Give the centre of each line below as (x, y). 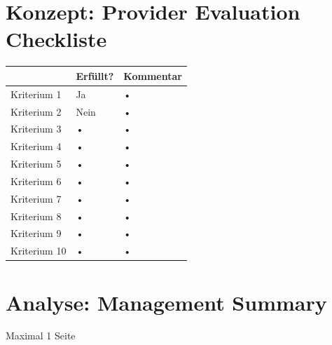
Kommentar (153, 75)
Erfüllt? (95, 75)
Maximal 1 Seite (41, 336)
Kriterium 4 (36, 146)
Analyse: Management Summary (166, 302)
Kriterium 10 (39, 251)
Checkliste (56, 39)
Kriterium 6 (36, 181)
